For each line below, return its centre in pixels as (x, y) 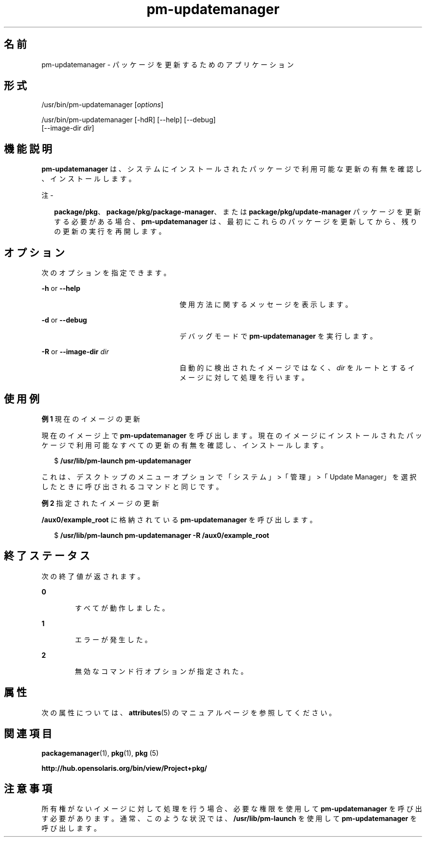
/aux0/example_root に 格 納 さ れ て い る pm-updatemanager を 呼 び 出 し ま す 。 (179, 519)
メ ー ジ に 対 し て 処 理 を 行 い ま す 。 (244, 378)
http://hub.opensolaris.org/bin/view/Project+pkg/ (124, 768)
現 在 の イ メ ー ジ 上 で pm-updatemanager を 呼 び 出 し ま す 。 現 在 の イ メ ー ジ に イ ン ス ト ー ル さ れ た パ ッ (232, 435)
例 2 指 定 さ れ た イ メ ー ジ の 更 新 (100, 503)
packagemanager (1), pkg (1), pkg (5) (100, 753)
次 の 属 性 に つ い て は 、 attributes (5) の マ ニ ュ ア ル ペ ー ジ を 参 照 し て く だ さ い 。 (189, 712)
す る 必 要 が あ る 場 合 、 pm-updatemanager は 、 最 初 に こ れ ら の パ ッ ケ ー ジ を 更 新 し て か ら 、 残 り (236, 222)
